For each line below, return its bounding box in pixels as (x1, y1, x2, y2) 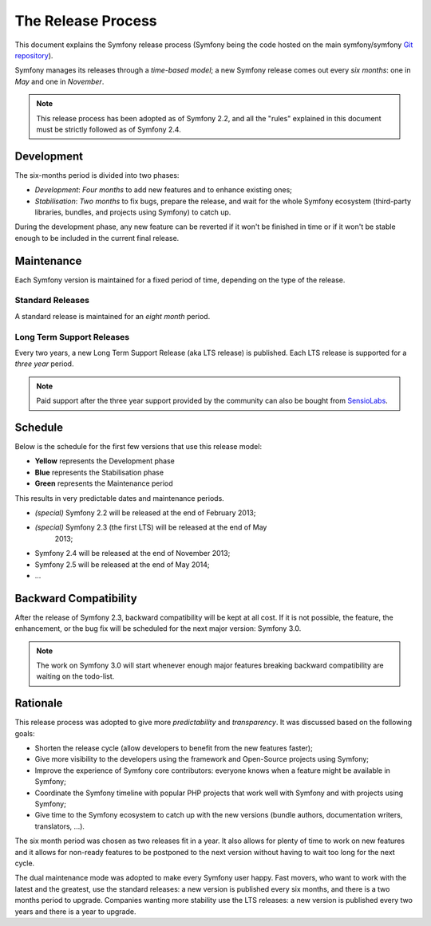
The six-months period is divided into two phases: (14, 170, 180, 179)
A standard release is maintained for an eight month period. (14, 311, 211, 321)
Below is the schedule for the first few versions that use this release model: (14, 442, 263, 451)
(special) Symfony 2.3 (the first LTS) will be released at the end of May (34, 522, 267, 532)
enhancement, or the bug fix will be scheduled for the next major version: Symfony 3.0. (14, 624, 302, 633)
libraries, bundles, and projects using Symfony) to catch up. (34, 207, 231, 217)
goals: (14, 728, 35, 738)
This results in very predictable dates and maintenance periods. (14, 493, 225, 502)
